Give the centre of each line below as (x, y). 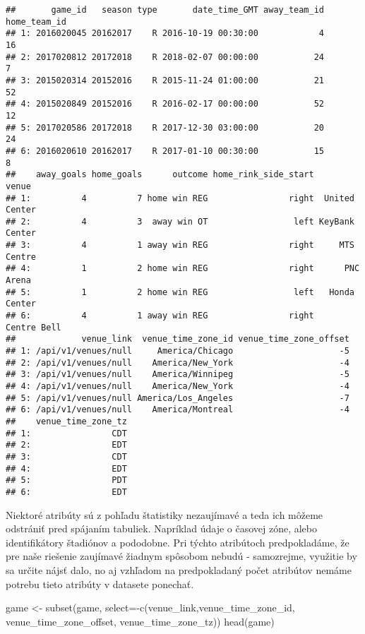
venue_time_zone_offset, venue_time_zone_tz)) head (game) (140, 621)
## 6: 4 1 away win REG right (160, 316)
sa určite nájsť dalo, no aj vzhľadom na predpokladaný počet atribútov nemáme (179, 569)
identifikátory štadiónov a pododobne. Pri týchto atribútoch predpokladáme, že (178, 542)
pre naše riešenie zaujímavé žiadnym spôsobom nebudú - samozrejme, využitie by (181, 556)
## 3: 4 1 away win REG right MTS (180, 245)
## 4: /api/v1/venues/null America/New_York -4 (178, 386)
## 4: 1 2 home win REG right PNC (183, 269)
